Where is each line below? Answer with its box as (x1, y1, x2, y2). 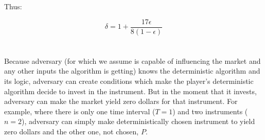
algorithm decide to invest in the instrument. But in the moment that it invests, (4, 85, 257, 96)
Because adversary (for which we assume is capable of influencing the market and (4, 55, 261, 66)
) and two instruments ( (172, 106, 248, 116)
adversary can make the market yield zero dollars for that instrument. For (4, 96, 238, 107)
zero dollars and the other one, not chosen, (4, 126, 139, 136)
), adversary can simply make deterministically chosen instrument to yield (22, 116, 255, 127)
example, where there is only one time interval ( (4, 106, 155, 116)
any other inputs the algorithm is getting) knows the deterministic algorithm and (4, 65, 260, 76)
